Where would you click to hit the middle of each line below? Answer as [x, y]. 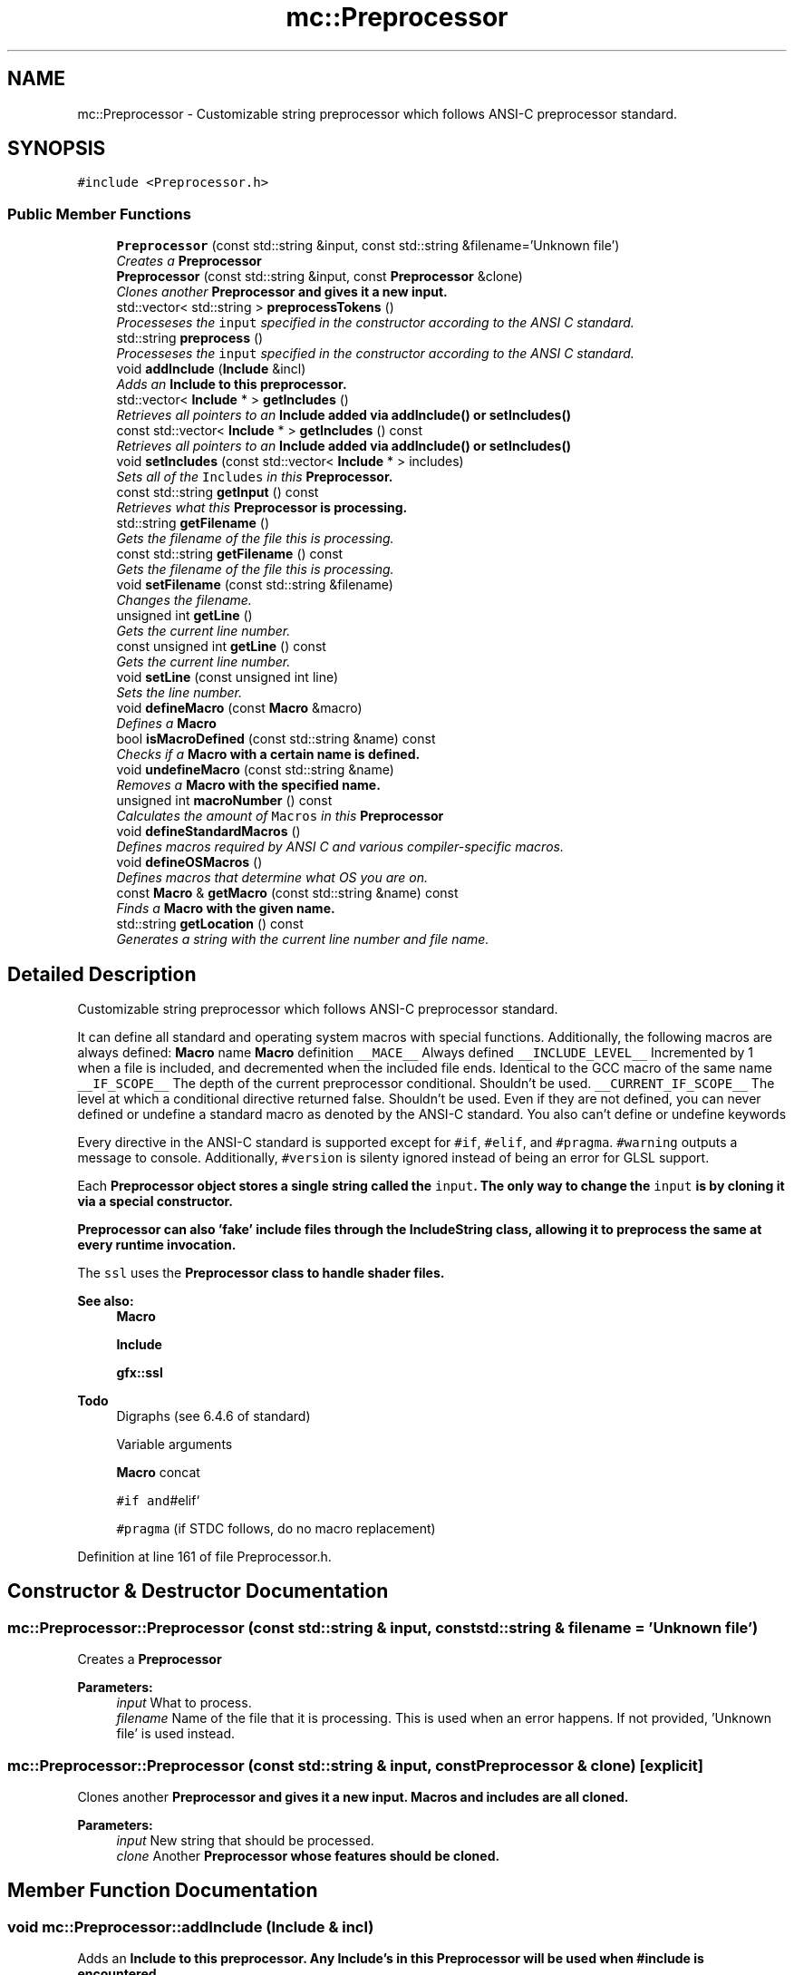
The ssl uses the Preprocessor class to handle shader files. [261, 1273]
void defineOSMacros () [189, 862]
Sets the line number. [179, 693]
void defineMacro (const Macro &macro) [239, 708]
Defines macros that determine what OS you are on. [272, 878]
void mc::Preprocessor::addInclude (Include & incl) [191, 1926]
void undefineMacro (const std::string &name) [255, 770]
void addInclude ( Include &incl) [211, 369]
